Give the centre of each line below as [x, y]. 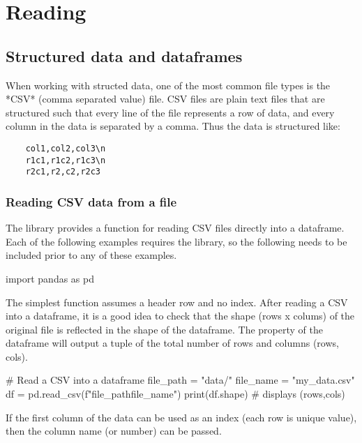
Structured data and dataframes [124, 55]
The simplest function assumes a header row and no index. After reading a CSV [177, 302]
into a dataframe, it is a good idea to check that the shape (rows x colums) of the [180, 316]
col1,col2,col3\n [66, 148]
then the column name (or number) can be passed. [114, 431]
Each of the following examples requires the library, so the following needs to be [176, 241]
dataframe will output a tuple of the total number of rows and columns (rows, [172, 343]
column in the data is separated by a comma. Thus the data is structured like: [173, 126]
